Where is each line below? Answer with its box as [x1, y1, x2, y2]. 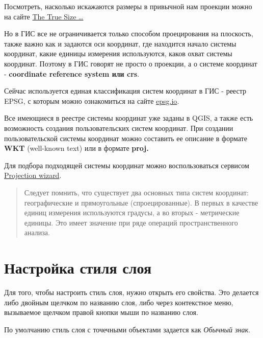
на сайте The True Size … [4, 11, 84, 21]
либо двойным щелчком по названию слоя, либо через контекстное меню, [4, 297, 233, 307]
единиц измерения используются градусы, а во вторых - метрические [24, 207, 240, 218]
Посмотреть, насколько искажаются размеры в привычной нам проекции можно [4, 1, 252, 11]
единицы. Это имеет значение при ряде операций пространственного [24, 217, 238, 228]
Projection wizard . [4, 170, 62, 181]
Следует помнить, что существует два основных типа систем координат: [24, 187, 249, 197]
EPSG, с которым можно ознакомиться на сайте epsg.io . [4, 95, 179, 106]
